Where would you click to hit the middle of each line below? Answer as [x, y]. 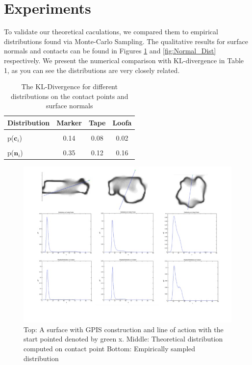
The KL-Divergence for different [69, 86]
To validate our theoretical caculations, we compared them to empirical [111, 32]
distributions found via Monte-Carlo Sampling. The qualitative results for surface [126, 41]
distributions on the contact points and [69, 96]
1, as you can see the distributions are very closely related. [92, 70]
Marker [69, 122]
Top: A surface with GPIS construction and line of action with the [124, 329]
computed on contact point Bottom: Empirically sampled [110, 348]
